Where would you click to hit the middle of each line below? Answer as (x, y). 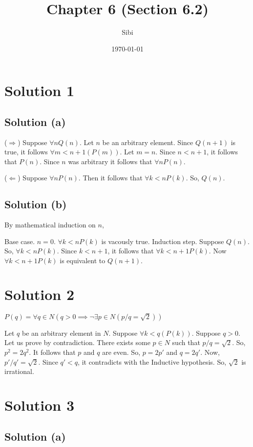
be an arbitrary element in (61, 333)
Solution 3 (40, 405)
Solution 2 (40, 294)
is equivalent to (83, 261)
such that (186, 342)
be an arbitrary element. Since (148, 142)
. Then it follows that (110, 178)
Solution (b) (36, 204)
